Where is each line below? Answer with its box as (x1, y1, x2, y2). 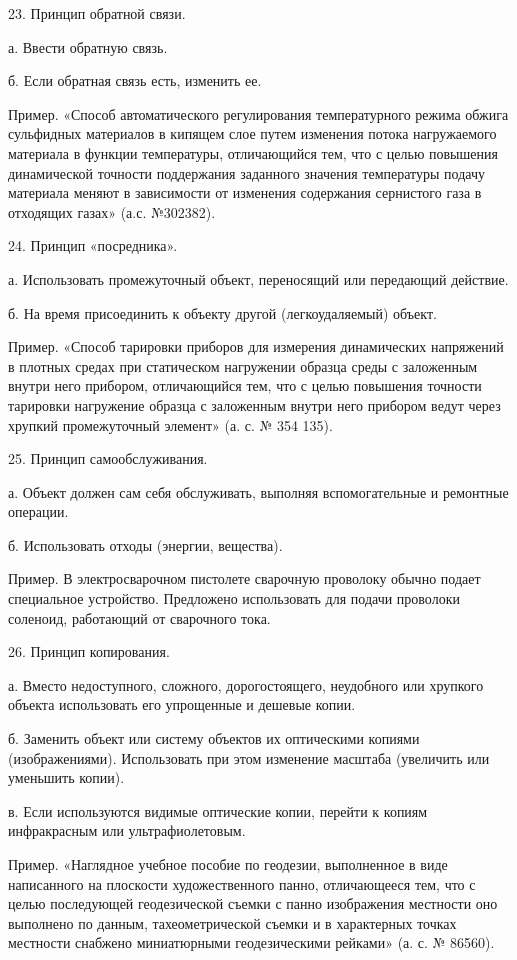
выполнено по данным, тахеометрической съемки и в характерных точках (8, 912, 457, 933)
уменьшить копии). (8, 767, 125, 788)
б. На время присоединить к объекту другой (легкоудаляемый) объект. (8, 302, 437, 323)
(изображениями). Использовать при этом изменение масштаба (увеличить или (8, 747, 490, 768)
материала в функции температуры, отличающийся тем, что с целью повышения (8, 142, 498, 163)
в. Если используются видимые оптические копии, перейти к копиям (8, 800, 428, 821)
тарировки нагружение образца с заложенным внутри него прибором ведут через (8, 394, 501, 415)
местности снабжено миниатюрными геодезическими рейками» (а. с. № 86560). (8, 932, 495, 953)
